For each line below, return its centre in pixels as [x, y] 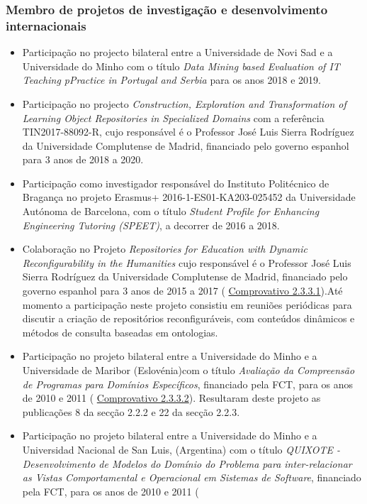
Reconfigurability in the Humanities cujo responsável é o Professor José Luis [187, 262]
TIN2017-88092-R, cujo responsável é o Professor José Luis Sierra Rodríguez [188, 132]
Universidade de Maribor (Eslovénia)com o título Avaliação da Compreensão [188, 370]
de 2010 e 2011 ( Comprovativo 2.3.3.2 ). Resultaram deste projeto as [171, 398]
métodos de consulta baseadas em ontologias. [120, 332]
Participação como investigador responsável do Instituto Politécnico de [176, 183]
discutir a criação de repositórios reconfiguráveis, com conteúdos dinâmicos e [188, 318]
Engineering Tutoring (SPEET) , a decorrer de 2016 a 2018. [151, 225]
